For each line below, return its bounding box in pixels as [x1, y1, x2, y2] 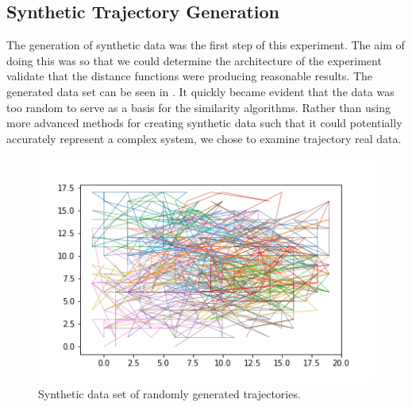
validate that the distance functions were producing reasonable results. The [6, 68, 372, 84]
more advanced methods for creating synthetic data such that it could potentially [6, 114, 402, 131]
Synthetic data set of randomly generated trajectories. [38, 385, 301, 401]
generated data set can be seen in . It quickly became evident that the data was [6, 83, 395, 99]
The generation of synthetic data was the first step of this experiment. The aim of [6, 37, 405, 53]
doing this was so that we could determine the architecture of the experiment [6, 52, 382, 68]
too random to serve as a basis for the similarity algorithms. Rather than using [6, 99, 391, 115]
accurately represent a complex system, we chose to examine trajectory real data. [6, 130, 402, 146]
